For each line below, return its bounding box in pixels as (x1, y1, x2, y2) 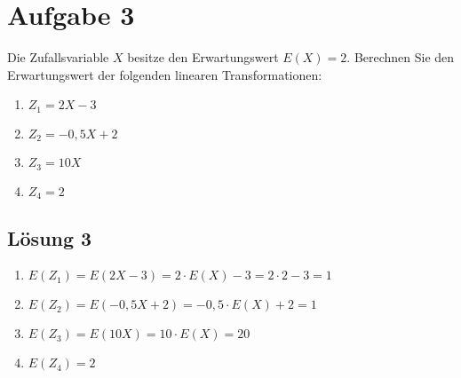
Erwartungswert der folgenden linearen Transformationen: (7, 65, 322, 83)
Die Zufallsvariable (7, 48, 109, 67)
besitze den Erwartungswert (127, 48, 279, 67)
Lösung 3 (7, 224, 92, 251)
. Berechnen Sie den (346, 48, 455, 67)
